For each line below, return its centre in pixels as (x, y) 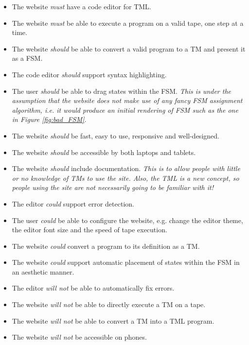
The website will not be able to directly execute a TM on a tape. (109, 304)
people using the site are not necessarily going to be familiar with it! (113, 187)
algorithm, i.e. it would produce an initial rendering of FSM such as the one (125, 110)
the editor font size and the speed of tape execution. (89, 230)
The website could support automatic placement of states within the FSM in (126, 262)
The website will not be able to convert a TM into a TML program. (113, 320)
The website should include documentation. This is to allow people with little (126, 168)
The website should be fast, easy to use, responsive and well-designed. (116, 135)
